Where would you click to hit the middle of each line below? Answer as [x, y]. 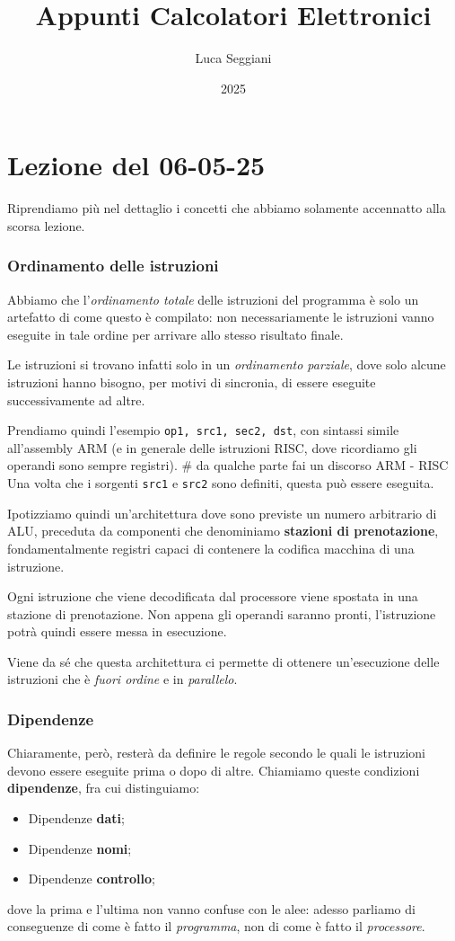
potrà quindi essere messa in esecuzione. [117, 631]
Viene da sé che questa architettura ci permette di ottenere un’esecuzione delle [223, 661]
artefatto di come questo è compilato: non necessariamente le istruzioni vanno [221, 317]
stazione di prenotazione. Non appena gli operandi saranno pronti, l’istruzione [222, 613]
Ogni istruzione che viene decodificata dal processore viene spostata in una [213, 596]
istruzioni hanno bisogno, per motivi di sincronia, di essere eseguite [192, 382]
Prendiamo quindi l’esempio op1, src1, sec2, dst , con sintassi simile [203, 430]
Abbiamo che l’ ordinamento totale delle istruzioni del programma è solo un [213, 299]
